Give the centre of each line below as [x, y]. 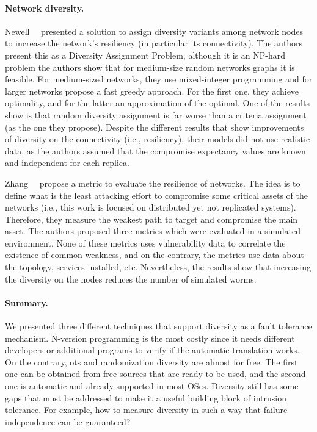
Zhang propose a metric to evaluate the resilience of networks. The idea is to [153, 183]
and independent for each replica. [67, 163]
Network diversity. [45, 8]
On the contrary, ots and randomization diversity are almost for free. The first [151, 362]
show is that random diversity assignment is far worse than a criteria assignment [156, 114]
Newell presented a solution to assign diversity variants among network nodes [154, 31]
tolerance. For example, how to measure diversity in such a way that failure [146, 410]
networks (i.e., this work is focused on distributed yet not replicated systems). [151, 207]
